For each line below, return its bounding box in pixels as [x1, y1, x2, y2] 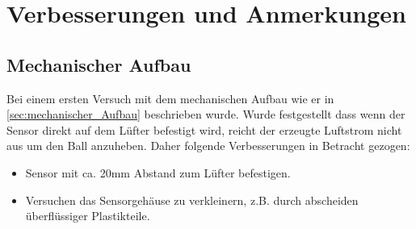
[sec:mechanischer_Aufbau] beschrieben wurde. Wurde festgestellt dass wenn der [6, 106, 405, 123]
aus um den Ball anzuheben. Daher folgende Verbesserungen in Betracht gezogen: [6, 137, 410, 154]
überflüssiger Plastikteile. [25, 207, 150, 224]
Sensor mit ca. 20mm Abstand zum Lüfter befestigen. [25, 164, 291, 181]
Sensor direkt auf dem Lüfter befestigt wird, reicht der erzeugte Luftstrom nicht [6, 121, 402, 138]
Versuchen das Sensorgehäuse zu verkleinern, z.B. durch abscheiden [25, 191, 359, 208]
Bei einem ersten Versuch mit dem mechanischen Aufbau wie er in [6, 90, 334, 106]
